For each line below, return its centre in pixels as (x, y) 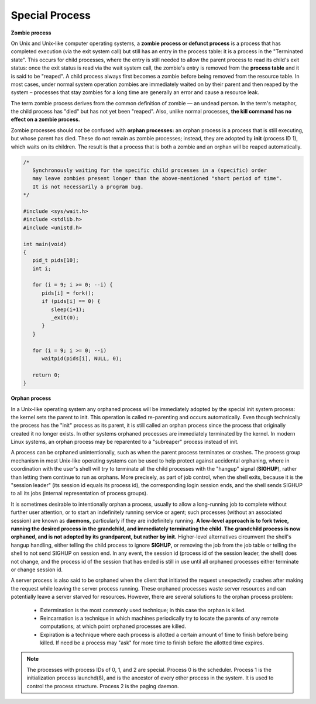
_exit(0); (65, 318)
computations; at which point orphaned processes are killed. (113, 626)
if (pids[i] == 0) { (71, 301)
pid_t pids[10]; (56, 260)
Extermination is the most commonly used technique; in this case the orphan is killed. (143, 610)
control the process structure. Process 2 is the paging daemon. (103, 686)
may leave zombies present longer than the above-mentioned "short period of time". (157, 179)
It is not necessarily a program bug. (88, 187)
